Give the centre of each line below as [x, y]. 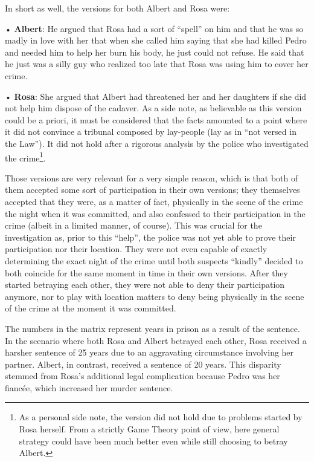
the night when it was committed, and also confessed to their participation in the [155, 213]
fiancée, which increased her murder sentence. [89, 387]
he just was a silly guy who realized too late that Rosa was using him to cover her [157, 64]
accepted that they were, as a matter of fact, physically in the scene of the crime [154, 201]
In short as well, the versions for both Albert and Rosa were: [117, 8]
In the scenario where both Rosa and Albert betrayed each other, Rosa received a [156, 340]
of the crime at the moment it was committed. [91, 308]
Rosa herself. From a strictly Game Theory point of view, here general [149, 429]
